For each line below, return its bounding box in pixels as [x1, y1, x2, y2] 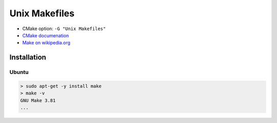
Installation [9, 53, 46, 62]
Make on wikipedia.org [22, 40, 71, 46]
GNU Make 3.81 [20, 97, 56, 103]
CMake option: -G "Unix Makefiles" [22, 26, 106, 32]
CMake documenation [22, 32, 69, 38]
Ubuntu [9, 69, 29, 76]
